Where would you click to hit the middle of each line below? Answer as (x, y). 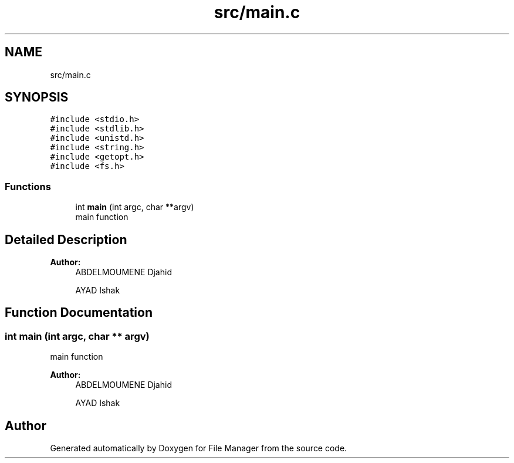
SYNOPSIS (37, 97)
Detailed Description (66, 239)
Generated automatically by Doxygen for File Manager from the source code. (199, 448)
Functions (28, 186)
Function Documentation (79, 313)
